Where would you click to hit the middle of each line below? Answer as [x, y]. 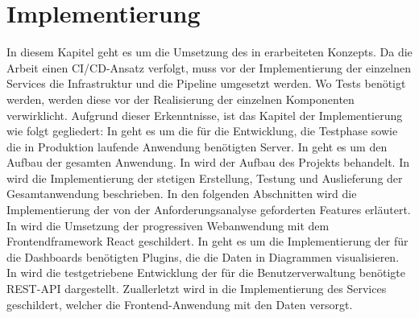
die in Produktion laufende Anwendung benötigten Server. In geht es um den [197, 146]
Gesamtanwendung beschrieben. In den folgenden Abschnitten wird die [182, 194]
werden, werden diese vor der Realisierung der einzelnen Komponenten [180, 99]
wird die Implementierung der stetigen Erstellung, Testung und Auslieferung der [205, 178]
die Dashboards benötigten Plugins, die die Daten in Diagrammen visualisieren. [203, 256]
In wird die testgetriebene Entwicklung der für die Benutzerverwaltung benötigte [206, 273]
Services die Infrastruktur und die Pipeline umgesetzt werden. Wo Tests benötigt [206, 83]
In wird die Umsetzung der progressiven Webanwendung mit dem [168, 225]
